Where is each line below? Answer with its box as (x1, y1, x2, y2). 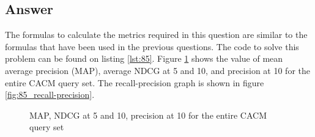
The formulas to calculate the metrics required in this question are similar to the (5, 28, 308, 41)
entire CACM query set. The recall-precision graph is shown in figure (5, 76, 264, 89)
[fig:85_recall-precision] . (5, 88, 95, 101)
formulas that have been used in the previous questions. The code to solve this (5, 40, 299, 53)
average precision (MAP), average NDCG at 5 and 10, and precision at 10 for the (5, 64, 310, 76)
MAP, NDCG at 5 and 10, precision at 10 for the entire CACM (29, 108, 267, 121)
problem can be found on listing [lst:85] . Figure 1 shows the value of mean (5, 52, 283, 65)
